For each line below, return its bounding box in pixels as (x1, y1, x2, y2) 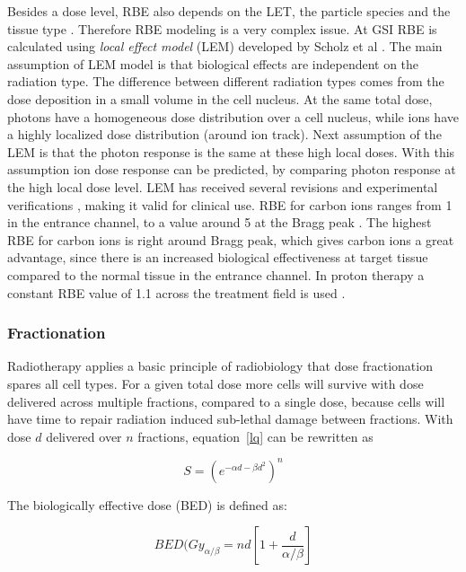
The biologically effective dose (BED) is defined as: (7, 495, 287, 514)
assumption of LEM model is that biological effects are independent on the (7, 54, 419, 73)
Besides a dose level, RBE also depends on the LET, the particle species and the (7, 2, 451, 20)
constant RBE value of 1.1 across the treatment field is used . (7, 283, 346, 302)
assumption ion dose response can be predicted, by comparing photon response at (7, 160, 456, 179)
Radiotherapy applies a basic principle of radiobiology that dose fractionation (7, 356, 433, 375)
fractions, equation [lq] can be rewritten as (137, 427, 374, 445)
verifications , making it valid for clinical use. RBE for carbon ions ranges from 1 (7, 195, 453, 214)
